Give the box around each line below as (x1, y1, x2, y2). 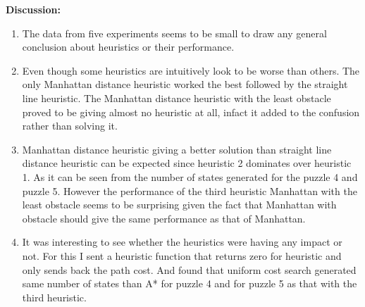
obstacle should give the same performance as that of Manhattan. (22, 211, 306, 225)
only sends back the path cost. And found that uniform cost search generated (22, 262, 357, 277)
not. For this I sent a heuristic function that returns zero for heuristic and (22, 248, 342, 263)
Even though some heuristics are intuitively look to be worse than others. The (22, 63, 360, 77)
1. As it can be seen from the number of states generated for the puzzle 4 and (22, 169, 358, 184)
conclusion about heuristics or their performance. (22, 39, 235, 54)
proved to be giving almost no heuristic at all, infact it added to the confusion (22, 104, 360, 119)
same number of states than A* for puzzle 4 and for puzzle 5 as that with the (22, 276, 357, 291)
